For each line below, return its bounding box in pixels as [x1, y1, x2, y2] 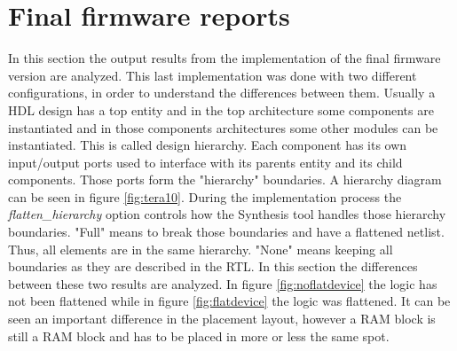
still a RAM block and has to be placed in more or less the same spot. [8, 326, 390, 345]
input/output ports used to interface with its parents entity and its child [8, 152, 403, 171]
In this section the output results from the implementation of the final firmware [8, 49, 441, 67]
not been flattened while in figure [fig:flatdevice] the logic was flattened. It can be [8, 292, 451, 310]
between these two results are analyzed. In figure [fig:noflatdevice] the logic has [8, 274, 437, 292]
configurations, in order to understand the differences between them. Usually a [8, 83, 436, 102]
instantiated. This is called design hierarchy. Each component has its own [8, 136, 407, 154]
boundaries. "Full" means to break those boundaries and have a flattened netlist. [8, 222, 445, 241]
